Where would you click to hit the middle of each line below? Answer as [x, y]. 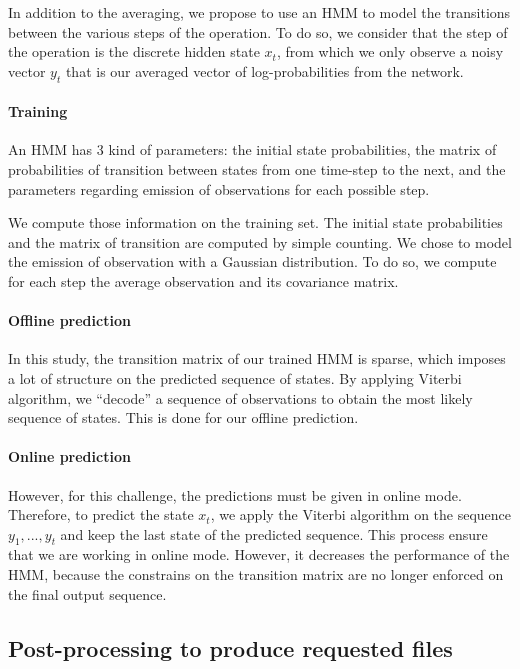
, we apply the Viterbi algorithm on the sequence [361, 514]
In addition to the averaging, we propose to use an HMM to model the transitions [259, 12]
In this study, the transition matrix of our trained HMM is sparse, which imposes [257, 358]
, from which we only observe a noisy [390, 51]
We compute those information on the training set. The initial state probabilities [255, 222]
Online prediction [69, 456]
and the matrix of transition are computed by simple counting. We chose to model [260, 241]
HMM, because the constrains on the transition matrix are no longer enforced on [256, 574]
